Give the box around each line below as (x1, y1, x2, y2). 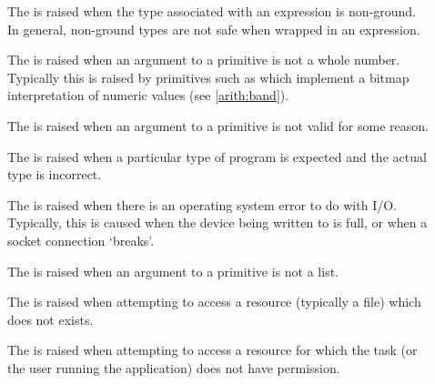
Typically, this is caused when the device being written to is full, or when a (7, 213, 428, 232)
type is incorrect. (7, 165, 102, 184)
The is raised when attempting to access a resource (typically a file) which (7, 292, 421, 311)
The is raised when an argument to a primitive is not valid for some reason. (7, 116, 429, 135)
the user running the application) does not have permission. (7, 358, 340, 377)
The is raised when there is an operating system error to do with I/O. (7, 195, 397, 214)
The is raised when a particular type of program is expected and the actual (7, 147, 427, 166)
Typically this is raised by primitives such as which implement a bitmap (7, 67, 410, 86)
